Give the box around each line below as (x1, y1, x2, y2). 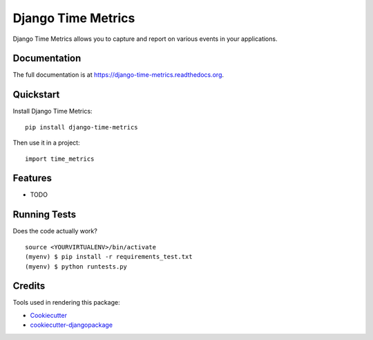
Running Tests (12, 208, 76, 221)
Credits (12, 280, 46, 292)
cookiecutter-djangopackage (30, 321, 113, 329)
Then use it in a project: (12, 138, 80, 147)
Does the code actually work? (12, 227, 98, 235)
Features (12, 172, 52, 184)
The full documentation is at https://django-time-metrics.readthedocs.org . (12, 71, 224, 79)
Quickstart (12, 89, 60, 100)
